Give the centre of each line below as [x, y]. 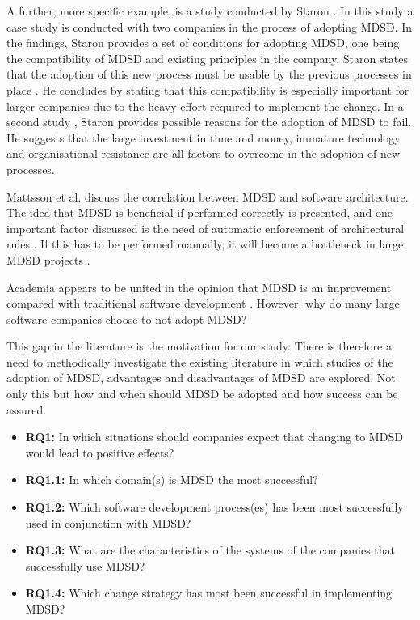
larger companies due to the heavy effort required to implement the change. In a [205, 106]
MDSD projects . [48, 259]
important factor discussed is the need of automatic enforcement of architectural [206, 228]
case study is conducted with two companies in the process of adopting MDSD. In [210, 26]
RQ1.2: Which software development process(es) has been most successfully [214, 507]
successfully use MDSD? [85, 565]
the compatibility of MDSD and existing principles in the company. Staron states [208, 58]
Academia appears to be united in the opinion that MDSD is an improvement [199, 287]
